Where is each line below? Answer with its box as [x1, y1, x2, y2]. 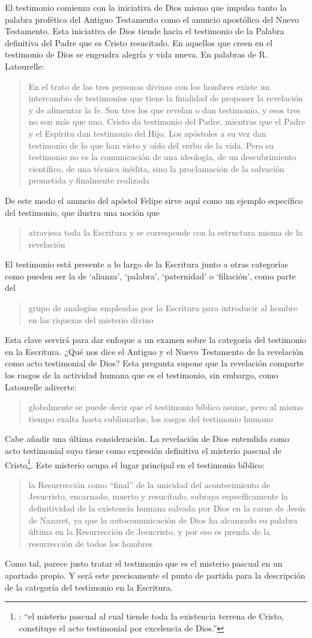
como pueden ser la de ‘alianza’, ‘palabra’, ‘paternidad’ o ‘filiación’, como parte [5, 269, 296, 282]
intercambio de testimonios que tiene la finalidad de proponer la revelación [28, 92, 303, 104]
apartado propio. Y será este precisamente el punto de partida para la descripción [5, 569, 305, 581]
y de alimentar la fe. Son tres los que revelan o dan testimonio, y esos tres [28, 103, 301, 116]
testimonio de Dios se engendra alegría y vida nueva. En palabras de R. [5, 48, 268, 61]
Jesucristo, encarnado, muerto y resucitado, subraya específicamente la [28, 490, 288, 502]
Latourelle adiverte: [5, 380, 77, 393]
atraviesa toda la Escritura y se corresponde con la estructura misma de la [28, 226, 303, 239]
